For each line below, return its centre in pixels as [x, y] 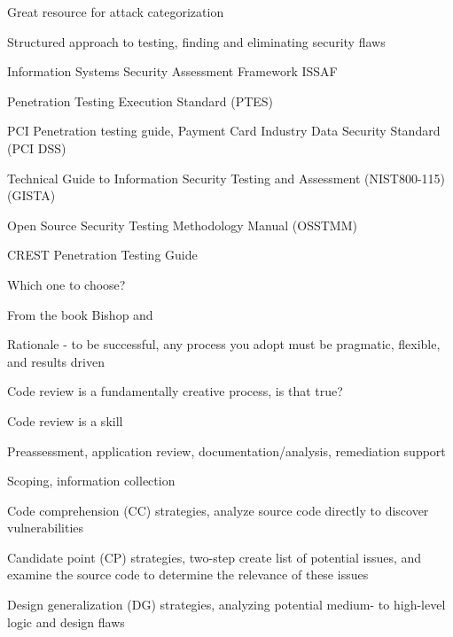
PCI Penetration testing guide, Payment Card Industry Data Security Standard [224, 131]
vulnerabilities [46, 528]
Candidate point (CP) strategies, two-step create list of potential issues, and [215, 557]
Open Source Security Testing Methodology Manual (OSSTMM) [182, 225]
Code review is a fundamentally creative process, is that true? [175, 391]
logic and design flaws [66, 621]
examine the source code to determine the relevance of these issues [188, 575]
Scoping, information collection [91, 481]
